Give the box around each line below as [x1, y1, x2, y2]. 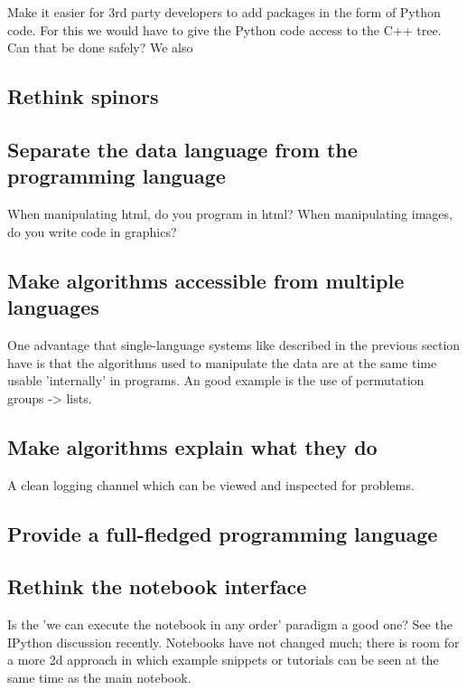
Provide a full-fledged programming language [7, 519, 438, 547]
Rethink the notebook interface [7, 572, 307, 600]
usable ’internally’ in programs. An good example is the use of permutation [7, 371, 425, 390]
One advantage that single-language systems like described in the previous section [7, 335, 461, 354]
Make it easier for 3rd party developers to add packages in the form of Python [7, 3, 441, 21]
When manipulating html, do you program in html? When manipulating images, [7, 204, 453, 223]
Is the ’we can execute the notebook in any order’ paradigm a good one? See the [7, 615, 453, 634]
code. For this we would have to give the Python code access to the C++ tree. [7, 20, 442, 39]
